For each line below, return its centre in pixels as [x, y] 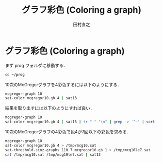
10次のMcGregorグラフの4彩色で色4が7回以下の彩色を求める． [68, 132]
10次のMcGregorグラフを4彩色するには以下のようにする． [64, 84]
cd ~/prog [15, 74]
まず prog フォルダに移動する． [36, 65]
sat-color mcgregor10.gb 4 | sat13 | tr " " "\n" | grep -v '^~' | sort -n [83, 122]
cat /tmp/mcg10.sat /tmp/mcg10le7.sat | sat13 [53, 154]
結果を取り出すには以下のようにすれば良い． [50, 108]
